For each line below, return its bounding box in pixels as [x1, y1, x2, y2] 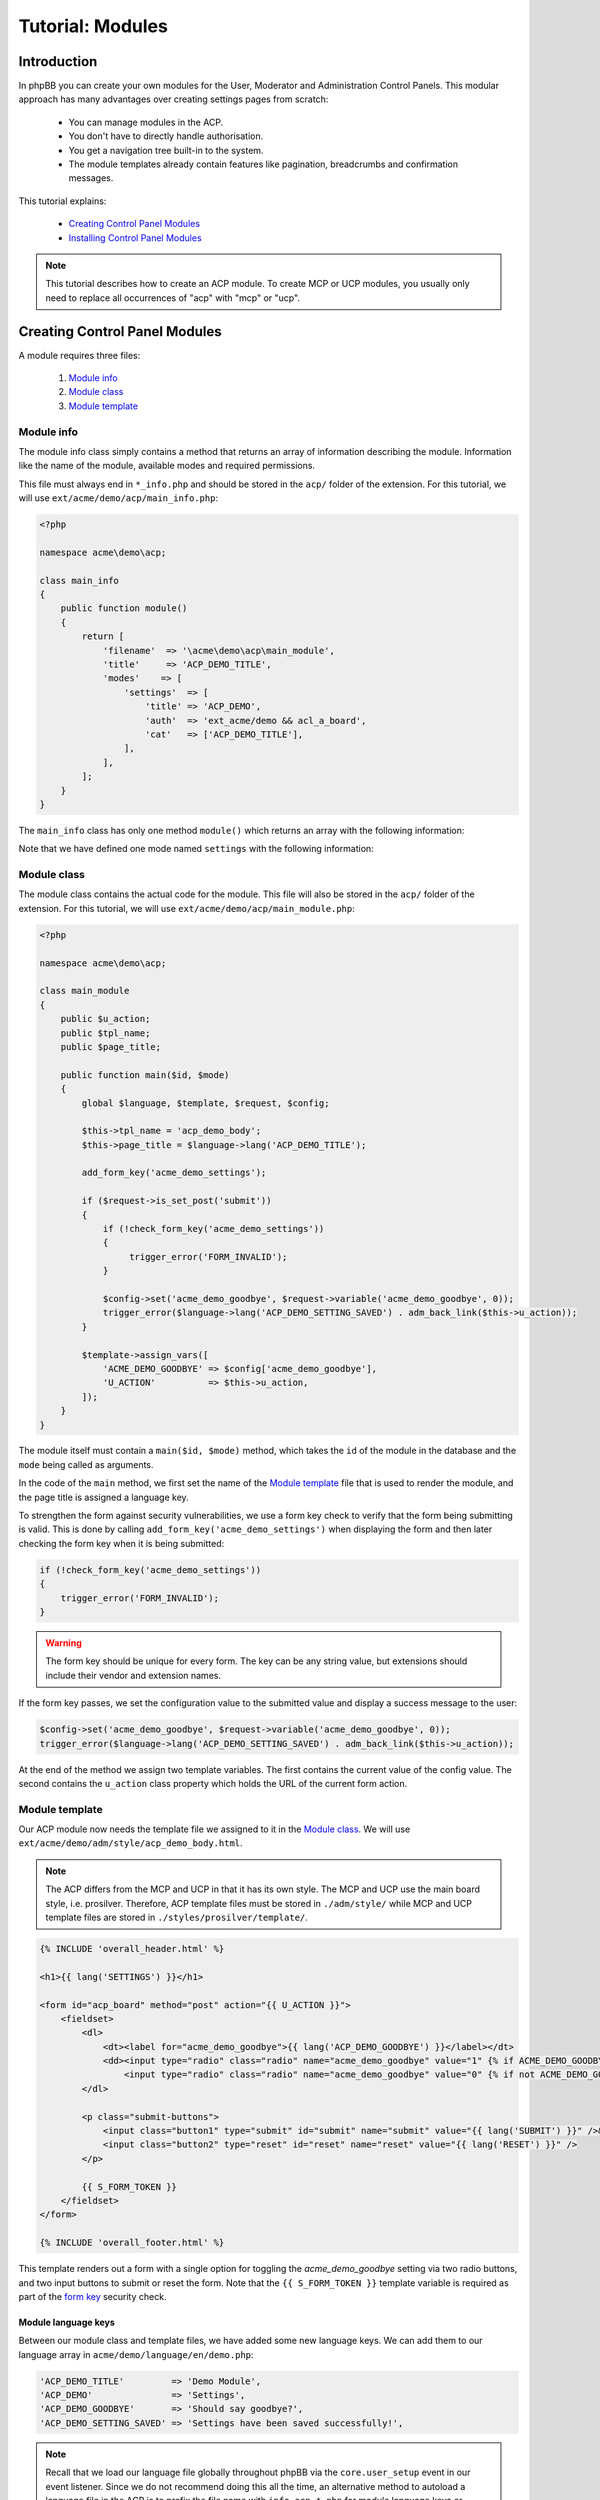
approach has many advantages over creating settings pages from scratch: [18, 93, 329, 105]
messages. [68, 172, 114, 184]
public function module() [60, 603, 188, 614]
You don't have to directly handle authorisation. [68, 130, 264, 142]
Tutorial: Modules [18, 15, 169, 37]
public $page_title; [60, 1041, 162, 1052]
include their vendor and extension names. [45, 1669, 222, 1681]
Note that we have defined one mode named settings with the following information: [18, 843, 374, 855]
